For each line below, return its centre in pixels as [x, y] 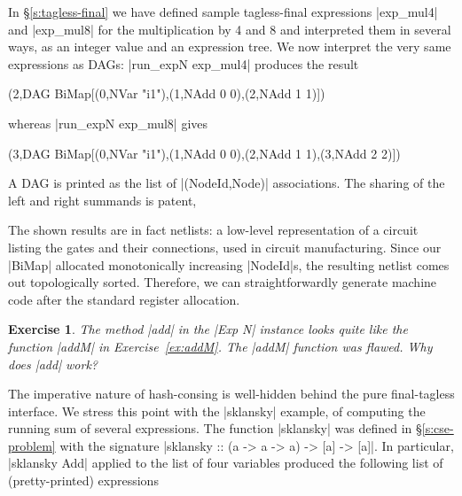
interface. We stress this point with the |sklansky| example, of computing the [217, 411]
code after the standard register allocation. [124, 299]
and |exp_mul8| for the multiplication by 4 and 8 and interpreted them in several [230, 29]
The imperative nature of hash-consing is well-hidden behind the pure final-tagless [231, 394]
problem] [32, 445]
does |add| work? [53, 364]
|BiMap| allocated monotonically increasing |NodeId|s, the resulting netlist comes [229, 264]
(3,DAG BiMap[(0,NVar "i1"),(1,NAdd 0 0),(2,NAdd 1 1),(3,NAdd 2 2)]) [204, 153]
